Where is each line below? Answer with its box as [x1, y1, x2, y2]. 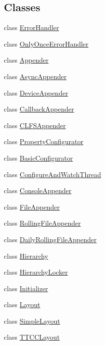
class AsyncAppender [4, 71, 67, 81]
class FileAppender [4, 201, 60, 212]
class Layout [4, 299, 40, 310]
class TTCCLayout [4, 332, 60, 342]
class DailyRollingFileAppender [4, 234, 97, 244]
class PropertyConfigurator [4, 136, 84, 147]
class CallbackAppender [4, 104, 74, 114]
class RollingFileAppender [4, 218, 81, 228]
